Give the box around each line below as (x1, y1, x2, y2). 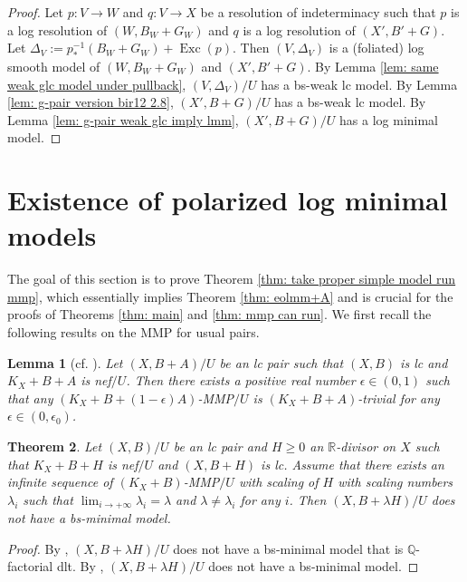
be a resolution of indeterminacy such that (200, 3, 436, 21)
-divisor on (336, 437, 396, 456)
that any (7, 388, 53, 407)
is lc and (400, 353, 448, 372)
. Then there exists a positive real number (126, 371, 356, 390)
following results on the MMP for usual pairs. (7, 323, 260, 342)
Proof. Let (7, 3, 63, 21)
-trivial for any (357, 388, 440, 407)
